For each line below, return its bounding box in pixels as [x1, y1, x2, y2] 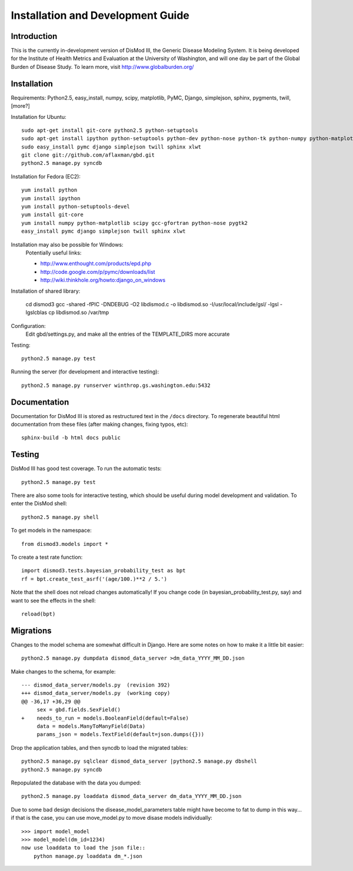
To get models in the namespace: [11, 527, 92, 534]
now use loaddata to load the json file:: [21, 844, 146, 851]
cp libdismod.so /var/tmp [48, 309, 109, 316]
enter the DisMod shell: [11, 500, 68, 507]
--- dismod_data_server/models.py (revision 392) [21, 682, 171, 688]
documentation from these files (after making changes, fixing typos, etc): [11, 420, 188, 428]
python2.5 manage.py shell [21, 514, 99, 521]
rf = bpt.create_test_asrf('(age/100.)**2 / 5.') [21, 575, 168, 582]
